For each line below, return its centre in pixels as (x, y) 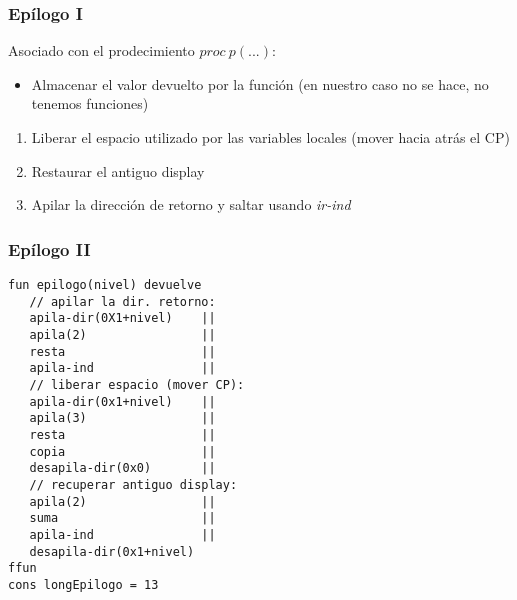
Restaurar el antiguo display (118, 170)
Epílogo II (49, 248)
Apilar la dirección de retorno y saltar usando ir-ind (191, 204)
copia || (122, 451)
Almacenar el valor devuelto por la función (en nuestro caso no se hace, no (260, 83)
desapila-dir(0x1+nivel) (112, 551)
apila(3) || (122, 418)
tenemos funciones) (90, 103)
